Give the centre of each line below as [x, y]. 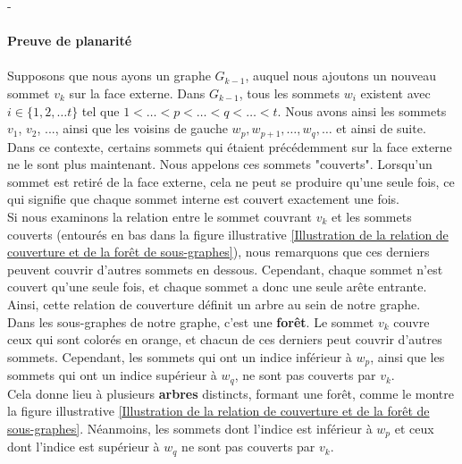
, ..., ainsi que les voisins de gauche [132, 128]
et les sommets [372, 216]
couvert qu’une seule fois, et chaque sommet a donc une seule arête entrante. [217, 287]
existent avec [395, 93]
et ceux [414, 428]
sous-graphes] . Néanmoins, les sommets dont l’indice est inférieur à [190, 428]
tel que [101, 110]
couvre [412, 321]
